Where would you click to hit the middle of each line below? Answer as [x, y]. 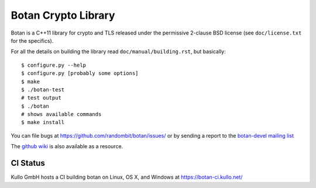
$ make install [43, 122]
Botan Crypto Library [63, 15]
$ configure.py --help [54, 65]
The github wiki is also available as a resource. [67, 146]
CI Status [28, 163]
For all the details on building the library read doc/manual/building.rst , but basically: [118, 52]
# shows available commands [61, 114]
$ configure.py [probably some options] [80, 74]
